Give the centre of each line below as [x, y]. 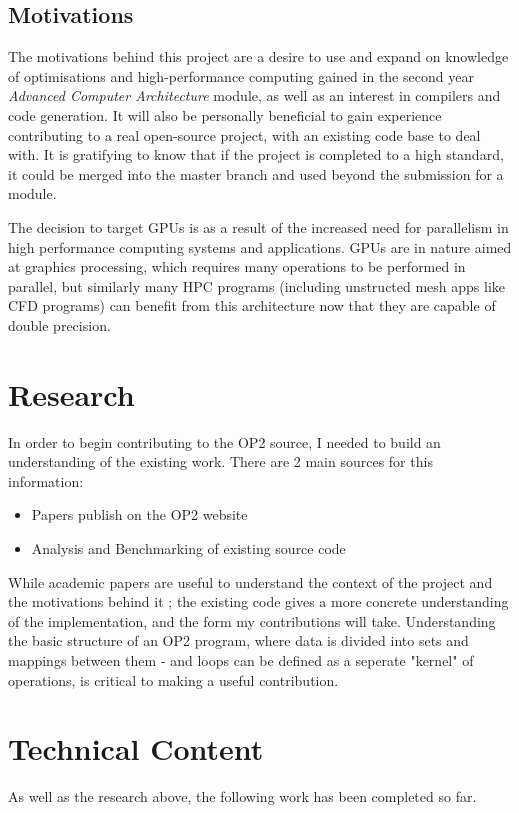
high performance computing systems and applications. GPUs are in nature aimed [260, 246]
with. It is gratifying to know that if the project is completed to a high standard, [256, 154]
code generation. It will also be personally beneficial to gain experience [225, 114]
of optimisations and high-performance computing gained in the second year [241, 75]
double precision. [59, 324]
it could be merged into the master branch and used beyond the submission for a [256, 173]
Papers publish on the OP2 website [139, 514]
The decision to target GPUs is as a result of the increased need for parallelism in [258, 226]
